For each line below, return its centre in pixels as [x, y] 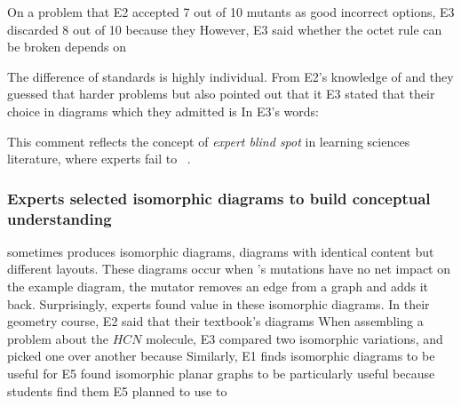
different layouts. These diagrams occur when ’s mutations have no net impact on [229, 269]
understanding [60, 218]
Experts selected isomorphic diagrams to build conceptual [219, 198]
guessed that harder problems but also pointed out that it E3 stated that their [221, 94]
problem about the [58, 338]
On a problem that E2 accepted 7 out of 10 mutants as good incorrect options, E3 [231, 12]
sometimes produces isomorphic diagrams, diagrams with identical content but [221, 251]
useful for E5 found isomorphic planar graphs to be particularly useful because [221, 374]
